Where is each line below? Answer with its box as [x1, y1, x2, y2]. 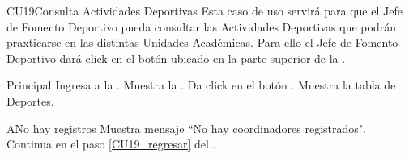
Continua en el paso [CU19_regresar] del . [6, 135, 216, 152]
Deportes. [6, 92, 54, 109]
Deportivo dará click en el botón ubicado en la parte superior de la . [6, 49, 346, 66]
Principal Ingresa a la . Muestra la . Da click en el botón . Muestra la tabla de [6, 77, 396, 94]
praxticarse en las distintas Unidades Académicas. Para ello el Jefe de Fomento [6, 34, 398, 51]
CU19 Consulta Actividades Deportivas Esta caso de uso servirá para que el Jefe [6, 2, 403, 19]
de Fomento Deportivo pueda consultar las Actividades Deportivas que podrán [6, 18, 396, 35]
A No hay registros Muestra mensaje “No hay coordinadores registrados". [6, 119, 366, 136]
